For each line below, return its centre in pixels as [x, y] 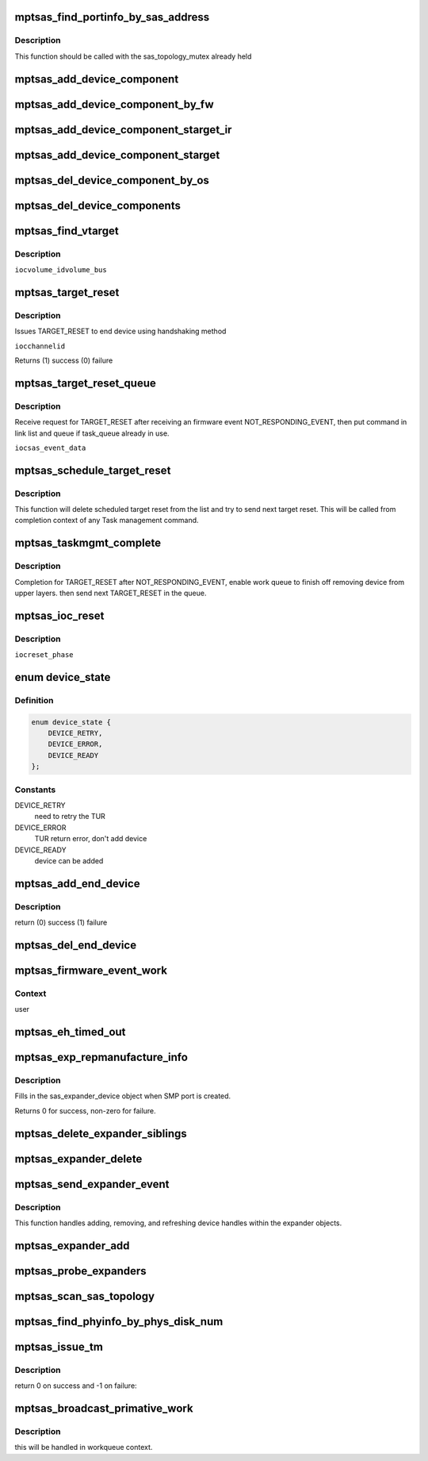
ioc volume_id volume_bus [61, 270]
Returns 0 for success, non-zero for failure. [85, 1110]
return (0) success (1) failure [61, 923]
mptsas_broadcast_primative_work [104, 1409]
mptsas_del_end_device [76, 945]
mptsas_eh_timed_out [70, 1032]
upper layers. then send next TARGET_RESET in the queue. [111, 593]
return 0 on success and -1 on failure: [76, 1386]
